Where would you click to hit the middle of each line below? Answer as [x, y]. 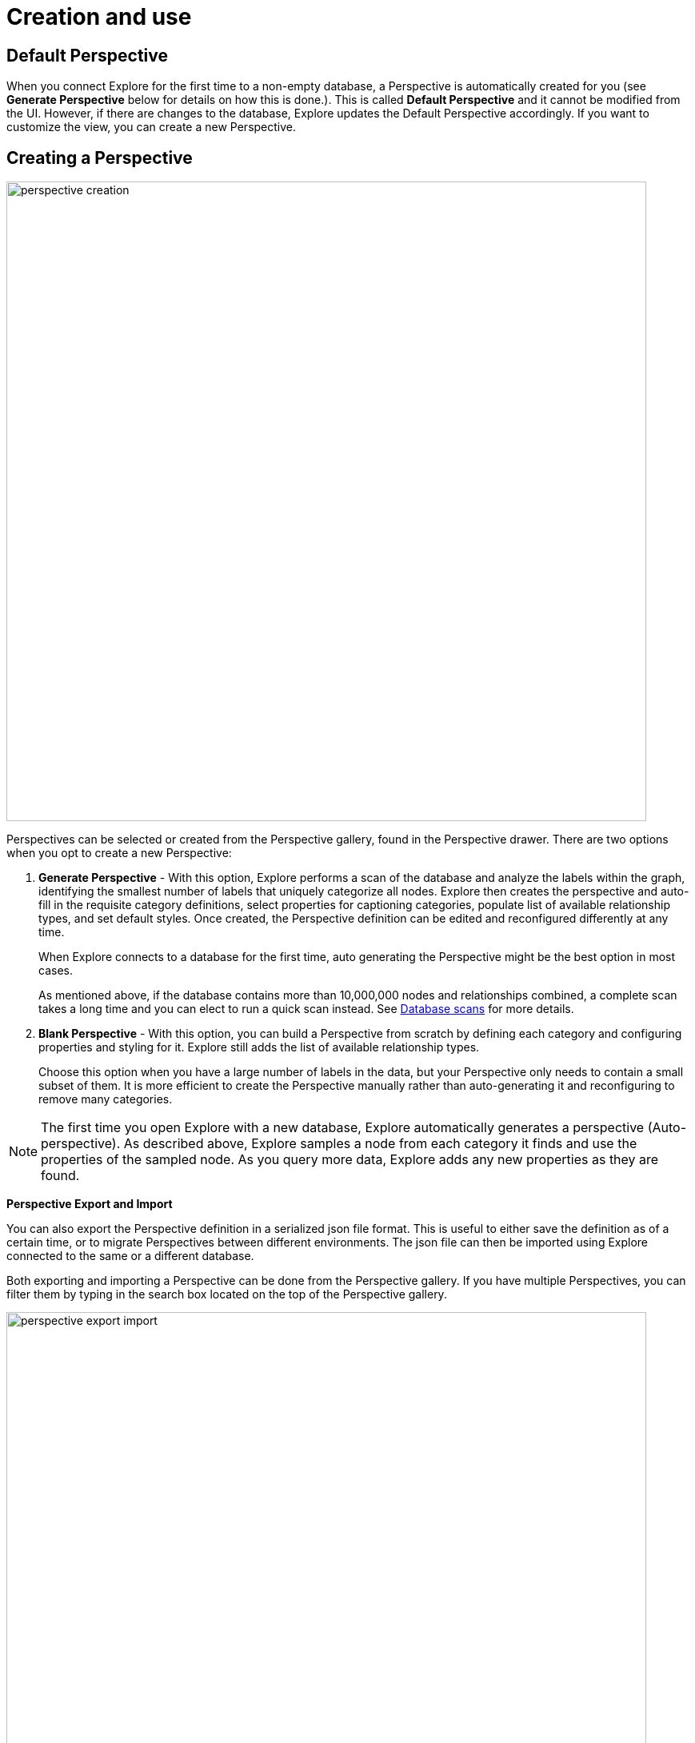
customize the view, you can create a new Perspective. [152, 127]
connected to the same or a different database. [130, 1256]
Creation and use [99, 17]
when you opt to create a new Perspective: [119, 853]
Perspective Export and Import [90, 1204]
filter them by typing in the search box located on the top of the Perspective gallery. [227, 1294]
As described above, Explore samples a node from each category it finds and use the [380, 1144]
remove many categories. [106, 1099]
